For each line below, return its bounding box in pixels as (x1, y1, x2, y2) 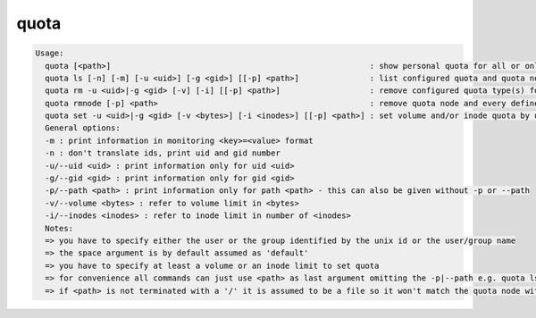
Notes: (45, 223, 74, 233)
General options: (45, 123, 121, 133)
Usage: (35, 48, 64, 58)
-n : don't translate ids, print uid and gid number (45, 148, 281, 158)
